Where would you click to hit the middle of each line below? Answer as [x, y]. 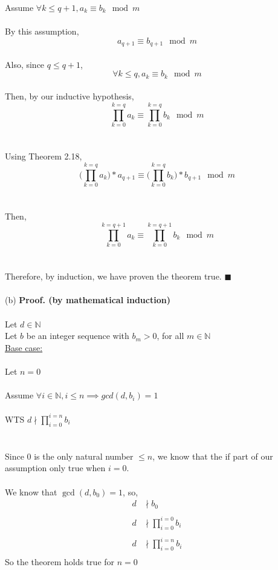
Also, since [25, 64]
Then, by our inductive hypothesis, [69, 96]
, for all [170, 336]
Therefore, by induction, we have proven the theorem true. [113, 276]
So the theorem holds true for [60, 561]
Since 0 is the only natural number [69, 456]
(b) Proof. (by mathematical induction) [88, 300]
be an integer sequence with [78, 336]
